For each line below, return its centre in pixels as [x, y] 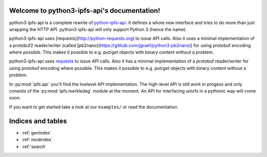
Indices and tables [38, 121]
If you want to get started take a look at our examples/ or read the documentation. [94, 107]
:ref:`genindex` [37, 132]
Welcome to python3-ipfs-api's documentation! [85, 11]
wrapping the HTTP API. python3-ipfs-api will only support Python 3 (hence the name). [98, 29]
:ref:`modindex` [37, 140]
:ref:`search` [34, 146]
